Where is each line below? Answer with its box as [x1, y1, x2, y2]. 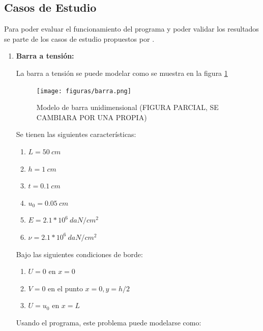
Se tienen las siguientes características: [16, 129, 136, 140]
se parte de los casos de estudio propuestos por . [4, 33, 155, 44]
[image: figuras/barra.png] [36, 87, 131, 95]
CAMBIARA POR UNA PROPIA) [36, 112, 147, 122]
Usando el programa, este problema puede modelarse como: [16, 317, 201, 327]
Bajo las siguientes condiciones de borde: [16, 249, 143, 259]
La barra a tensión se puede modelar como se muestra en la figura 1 [16, 67, 228, 78]
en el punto [48, 283, 83, 293]
